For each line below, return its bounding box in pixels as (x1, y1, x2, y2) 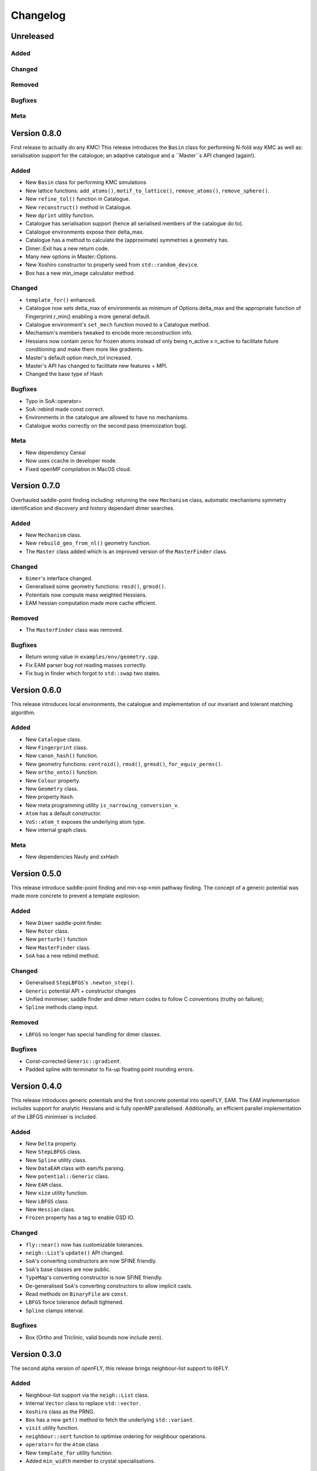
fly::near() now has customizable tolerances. (25, 1241, 144, 1248)
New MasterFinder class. (25, 944, 91, 951)
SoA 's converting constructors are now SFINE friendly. (25, 1257, 157, 1264)
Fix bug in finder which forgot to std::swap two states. (25, 670, 161, 677)
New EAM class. (25, 1181, 63, 1188)
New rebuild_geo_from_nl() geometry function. (25, 540, 151, 547)
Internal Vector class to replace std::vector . (25, 1400, 141, 1407)
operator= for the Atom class (25, 1441, 99, 1448)
